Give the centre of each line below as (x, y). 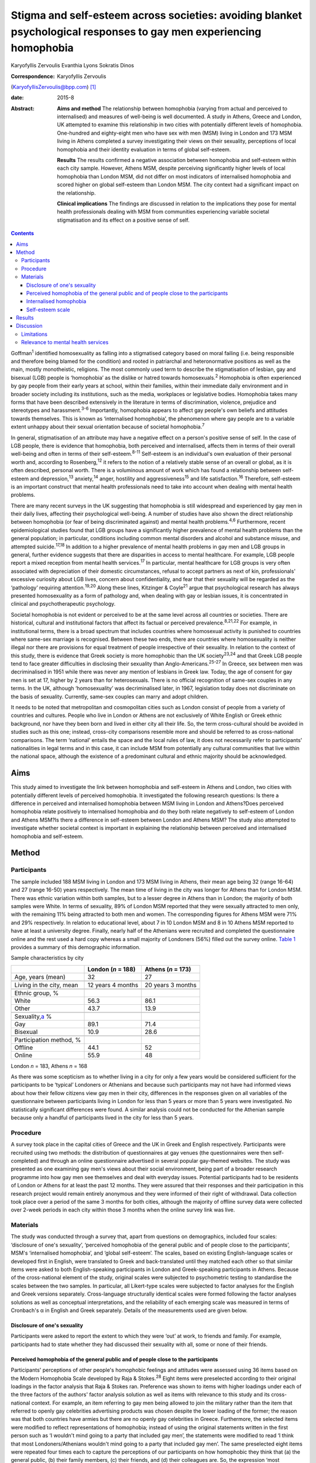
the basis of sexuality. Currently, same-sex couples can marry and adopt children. (110, 696)
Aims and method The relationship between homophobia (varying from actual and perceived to (172, 108)
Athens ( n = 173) (168, 969)
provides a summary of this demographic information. (75, 947)
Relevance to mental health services (65, 342)
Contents (23, 233)
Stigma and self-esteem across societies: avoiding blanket (157, 15)
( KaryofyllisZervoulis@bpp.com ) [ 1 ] (54, 87)
